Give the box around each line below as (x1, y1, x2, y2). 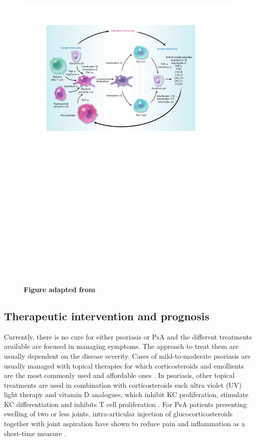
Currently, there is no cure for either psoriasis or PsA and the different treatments (4, 331, 252, 341)
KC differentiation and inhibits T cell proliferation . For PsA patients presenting (4, 399, 247, 409)
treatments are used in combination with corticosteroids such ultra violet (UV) (4, 379, 242, 390)
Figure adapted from (24, 284, 96, 294)
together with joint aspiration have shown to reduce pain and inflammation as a (4, 418, 245, 429)
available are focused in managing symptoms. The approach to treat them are (4, 341, 239, 351)
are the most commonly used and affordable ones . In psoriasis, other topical (4, 370, 235, 380)
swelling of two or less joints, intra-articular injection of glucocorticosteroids (4, 408, 233, 419)
